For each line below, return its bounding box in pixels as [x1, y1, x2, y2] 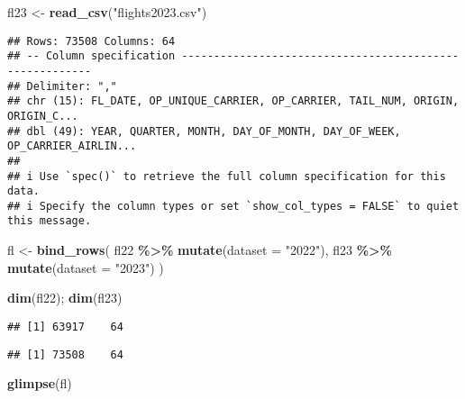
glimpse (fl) [7, 374, 72, 393]
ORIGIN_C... [7, 109, 78, 122]
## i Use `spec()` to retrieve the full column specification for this [7, 169, 446, 183]
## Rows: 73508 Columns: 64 [7, 34, 176, 48]
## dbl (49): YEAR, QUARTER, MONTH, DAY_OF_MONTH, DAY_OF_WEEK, [7, 124, 401, 138]
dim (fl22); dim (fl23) [7, 288, 123, 307]
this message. [7, 214, 92, 228]
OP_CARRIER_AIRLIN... [7, 140, 137, 153]
